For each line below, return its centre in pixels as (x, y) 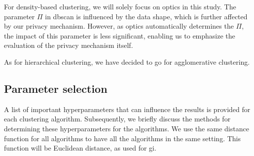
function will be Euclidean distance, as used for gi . (80, 148)
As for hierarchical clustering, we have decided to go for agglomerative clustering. (127, 61)
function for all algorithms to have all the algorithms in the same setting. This (123, 138)
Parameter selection (56, 88)
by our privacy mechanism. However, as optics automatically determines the (119, 26)
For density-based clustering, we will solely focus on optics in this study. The (120, 6)
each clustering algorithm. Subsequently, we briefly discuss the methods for (117, 119)
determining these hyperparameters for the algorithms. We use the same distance (127, 128)
